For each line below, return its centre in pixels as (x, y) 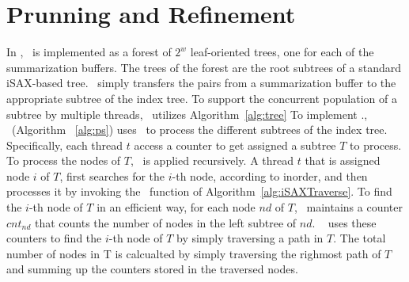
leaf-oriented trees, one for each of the (282, 52)
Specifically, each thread (65, 145)
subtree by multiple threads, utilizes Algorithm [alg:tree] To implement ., (187, 114)
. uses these (344, 222)
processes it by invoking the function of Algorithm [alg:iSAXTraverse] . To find (199, 191)
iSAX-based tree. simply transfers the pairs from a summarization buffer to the (201, 83)
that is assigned (343, 160)
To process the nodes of (64, 160)
